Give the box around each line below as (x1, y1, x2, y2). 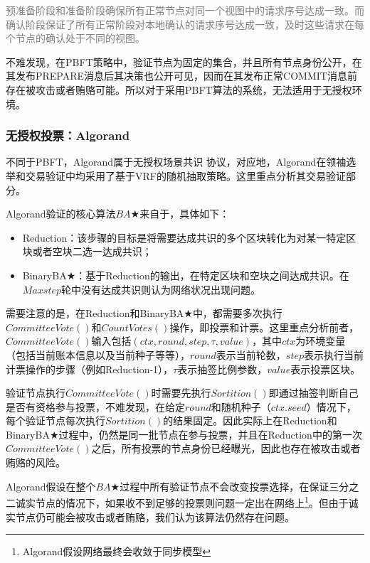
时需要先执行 (151, 385, 211, 400)
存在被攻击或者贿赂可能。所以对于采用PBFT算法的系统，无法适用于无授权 (6, 82, 352, 97)
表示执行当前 (304, 347, 364, 362)
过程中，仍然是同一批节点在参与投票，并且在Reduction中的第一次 (58, 427, 362, 441)
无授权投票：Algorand (6, 127, 130, 144)
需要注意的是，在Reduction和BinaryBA (6, 306, 184, 321)
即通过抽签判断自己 (268, 385, 359, 400)
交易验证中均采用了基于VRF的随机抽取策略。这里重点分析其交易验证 (25, 168, 346, 183)
